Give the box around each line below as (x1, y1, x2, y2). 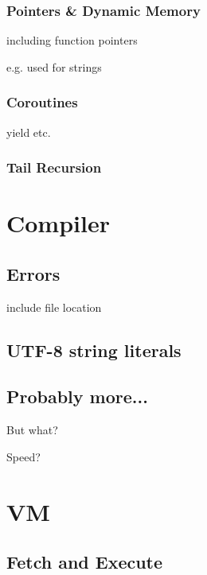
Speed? (6, 448, 41, 464)
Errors (6, 261, 61, 286)
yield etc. (6, 123, 51, 140)
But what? (6, 422, 58, 438)
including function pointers (6, 32, 138, 49)
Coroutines (6, 92, 78, 112)
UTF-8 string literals (6, 337, 182, 362)
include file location (6, 298, 102, 315)
